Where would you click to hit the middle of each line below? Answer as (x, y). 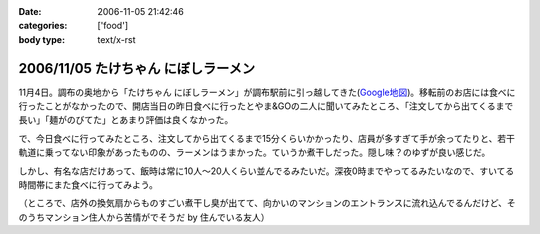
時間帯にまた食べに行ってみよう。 (88, 185)
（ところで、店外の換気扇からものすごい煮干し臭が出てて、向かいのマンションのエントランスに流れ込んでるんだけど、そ (267, 203)
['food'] (113, 26)
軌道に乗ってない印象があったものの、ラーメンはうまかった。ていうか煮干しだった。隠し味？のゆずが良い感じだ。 (254, 152)
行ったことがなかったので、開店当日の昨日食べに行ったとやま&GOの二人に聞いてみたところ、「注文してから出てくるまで (266, 106)
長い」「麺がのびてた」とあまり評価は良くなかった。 (126, 120)
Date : (30, 11)
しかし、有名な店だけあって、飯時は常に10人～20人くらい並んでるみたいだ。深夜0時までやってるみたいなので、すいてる (266, 171)
